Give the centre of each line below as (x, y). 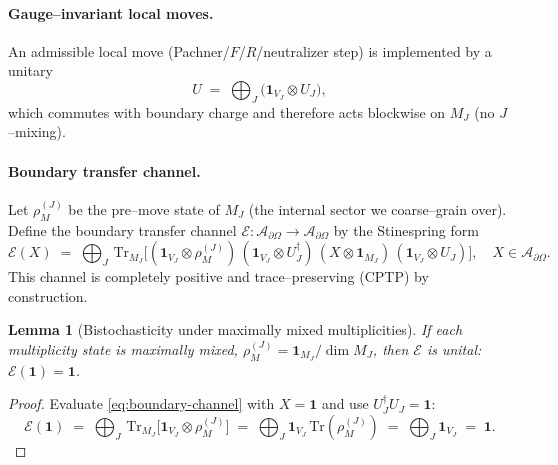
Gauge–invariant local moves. (111, 12)
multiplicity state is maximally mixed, (123, 348)
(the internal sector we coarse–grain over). (377, 208)
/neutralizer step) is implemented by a (374, 50)
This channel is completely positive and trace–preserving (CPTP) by (218, 276)
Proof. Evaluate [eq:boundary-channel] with (141, 403)
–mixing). (37, 131)
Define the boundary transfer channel (122, 229)
